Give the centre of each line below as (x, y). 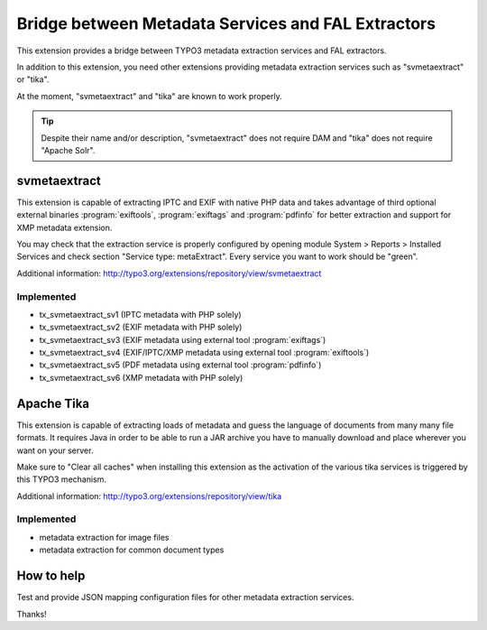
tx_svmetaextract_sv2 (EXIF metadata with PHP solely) (141, 327)
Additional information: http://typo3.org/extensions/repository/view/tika (149, 496)
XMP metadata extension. (64, 227)
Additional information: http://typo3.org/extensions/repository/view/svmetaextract (169, 273)
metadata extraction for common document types (132, 550)
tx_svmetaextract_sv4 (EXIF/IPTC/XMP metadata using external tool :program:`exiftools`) (204, 353)
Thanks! (32, 614)
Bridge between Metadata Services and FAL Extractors (226, 23)
